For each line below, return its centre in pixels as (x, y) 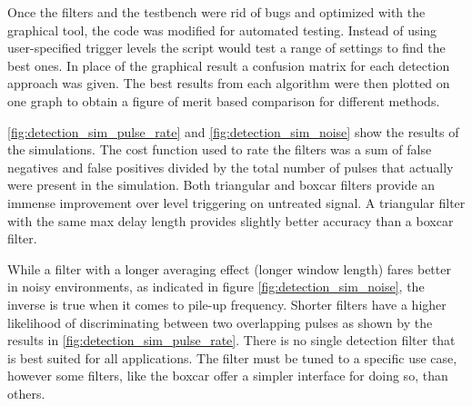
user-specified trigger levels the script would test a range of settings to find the (226, 48)
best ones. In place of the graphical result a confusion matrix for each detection (229, 65)
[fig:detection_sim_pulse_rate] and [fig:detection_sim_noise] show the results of (233, 131)
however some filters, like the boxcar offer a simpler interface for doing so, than (228, 376)
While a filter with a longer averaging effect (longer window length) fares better (229, 268)
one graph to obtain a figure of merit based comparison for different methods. (224, 100)
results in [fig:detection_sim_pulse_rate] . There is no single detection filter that (231, 340)
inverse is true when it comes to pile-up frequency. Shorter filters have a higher (227, 304)
